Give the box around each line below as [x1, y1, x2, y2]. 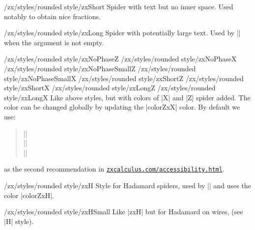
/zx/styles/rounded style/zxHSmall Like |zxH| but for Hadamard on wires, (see [4, 206, 243, 217]
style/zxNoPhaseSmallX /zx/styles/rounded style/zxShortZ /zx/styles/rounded [4, 73, 244, 83]
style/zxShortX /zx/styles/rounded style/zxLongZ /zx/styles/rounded [4, 83, 216, 93]
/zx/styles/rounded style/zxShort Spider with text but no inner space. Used [4, 1, 233, 11]
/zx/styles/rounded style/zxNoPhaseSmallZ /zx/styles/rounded [4, 63, 196, 73]
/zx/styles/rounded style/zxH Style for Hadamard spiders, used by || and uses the [4, 180, 251, 190]
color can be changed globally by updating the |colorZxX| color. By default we [4, 102, 240, 112]
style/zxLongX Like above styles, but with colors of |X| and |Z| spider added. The [4, 92, 251, 102]
